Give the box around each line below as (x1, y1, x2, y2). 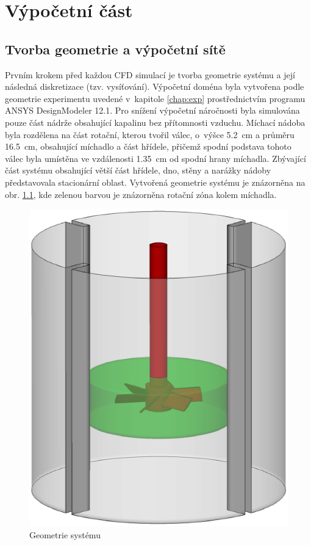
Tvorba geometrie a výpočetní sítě (5, 39, 226, 58)
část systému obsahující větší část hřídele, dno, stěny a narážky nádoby (5, 164, 271, 177)
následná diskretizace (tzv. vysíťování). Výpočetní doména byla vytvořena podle (5, 80, 304, 93)
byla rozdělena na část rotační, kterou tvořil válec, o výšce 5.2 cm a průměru (5, 128, 295, 141)
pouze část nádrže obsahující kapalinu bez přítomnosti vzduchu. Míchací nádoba (5, 115, 306, 128)
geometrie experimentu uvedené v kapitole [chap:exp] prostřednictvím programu (5, 92, 306, 104)
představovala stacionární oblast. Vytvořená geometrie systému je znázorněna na (5, 175, 306, 188)
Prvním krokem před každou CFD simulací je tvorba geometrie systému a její (5, 68, 295, 81)
